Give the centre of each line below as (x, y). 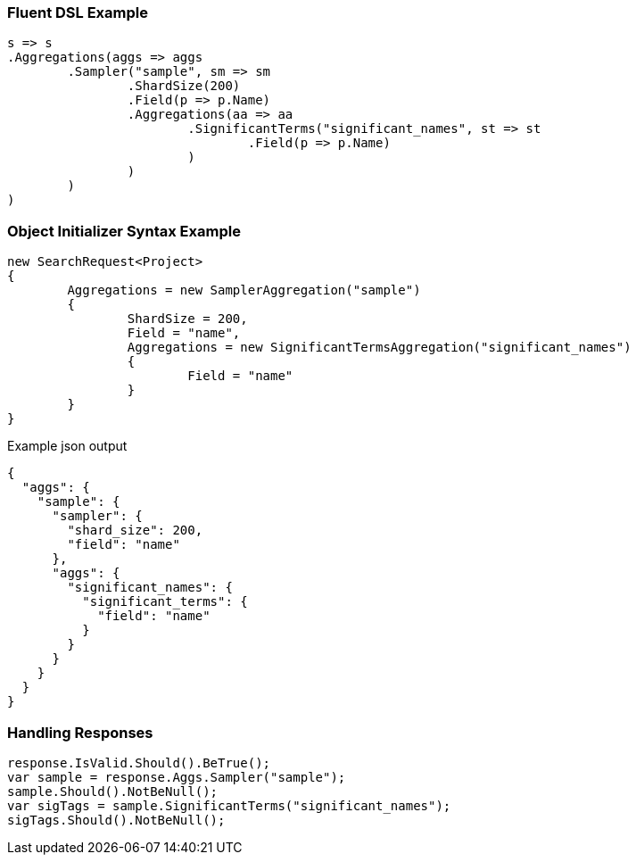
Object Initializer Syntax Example (124, 231)
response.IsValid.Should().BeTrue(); (139, 763)
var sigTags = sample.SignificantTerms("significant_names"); (229, 805)
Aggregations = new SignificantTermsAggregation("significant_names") (379, 348)
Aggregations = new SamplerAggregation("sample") (244, 290)
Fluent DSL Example (78, 12)
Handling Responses (80, 732)
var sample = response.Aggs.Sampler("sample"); (177, 777)
